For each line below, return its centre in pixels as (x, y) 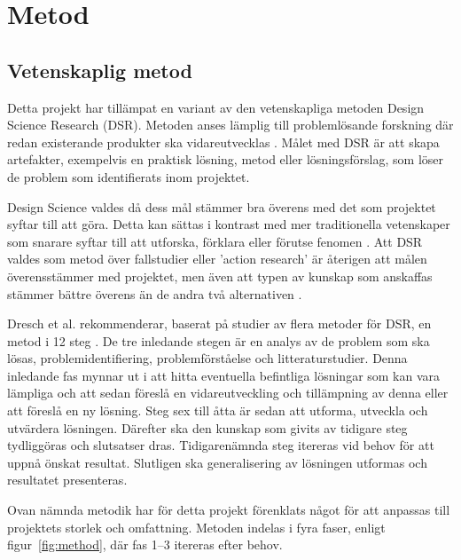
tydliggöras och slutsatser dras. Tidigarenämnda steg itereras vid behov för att (221, 445)
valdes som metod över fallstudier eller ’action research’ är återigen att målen (217, 259)
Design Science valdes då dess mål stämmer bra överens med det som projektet (222, 206)
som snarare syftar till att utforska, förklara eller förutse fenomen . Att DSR (215, 241)
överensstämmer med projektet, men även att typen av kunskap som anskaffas (220, 276)
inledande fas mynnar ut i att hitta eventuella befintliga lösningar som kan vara (224, 375)
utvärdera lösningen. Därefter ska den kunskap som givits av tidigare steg (207, 427)
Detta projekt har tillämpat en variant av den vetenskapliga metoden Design (216, 107)
